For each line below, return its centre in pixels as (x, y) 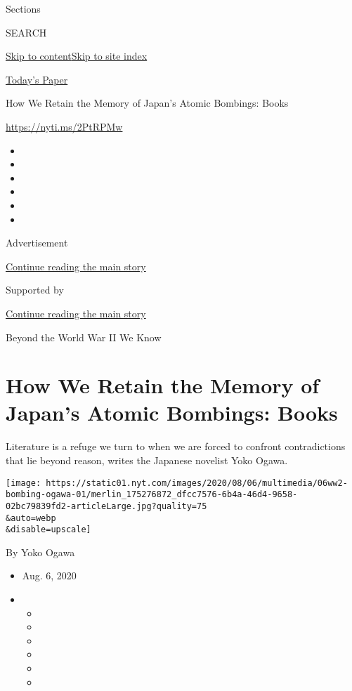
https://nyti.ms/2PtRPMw (64, 126)
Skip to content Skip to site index (77, 56)
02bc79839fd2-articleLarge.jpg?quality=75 (106, 506)
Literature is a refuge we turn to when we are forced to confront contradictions (176, 446)
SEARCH (26, 32)
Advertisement (37, 243)
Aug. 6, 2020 (49, 575)
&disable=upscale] (48, 530)
